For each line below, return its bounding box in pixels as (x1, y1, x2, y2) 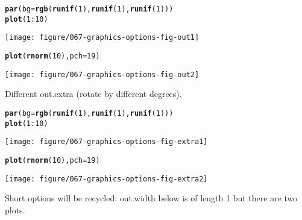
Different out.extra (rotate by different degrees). (5, 87, 182, 100)
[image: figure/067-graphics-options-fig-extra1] (5, 137, 208, 146)
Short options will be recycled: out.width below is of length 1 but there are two (5, 192, 298, 204)
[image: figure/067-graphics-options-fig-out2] (5, 70, 200, 79)
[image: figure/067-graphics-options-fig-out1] (5, 33, 200, 42)
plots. (5, 203, 25, 216)
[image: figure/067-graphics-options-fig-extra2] (5, 174, 208, 183)
